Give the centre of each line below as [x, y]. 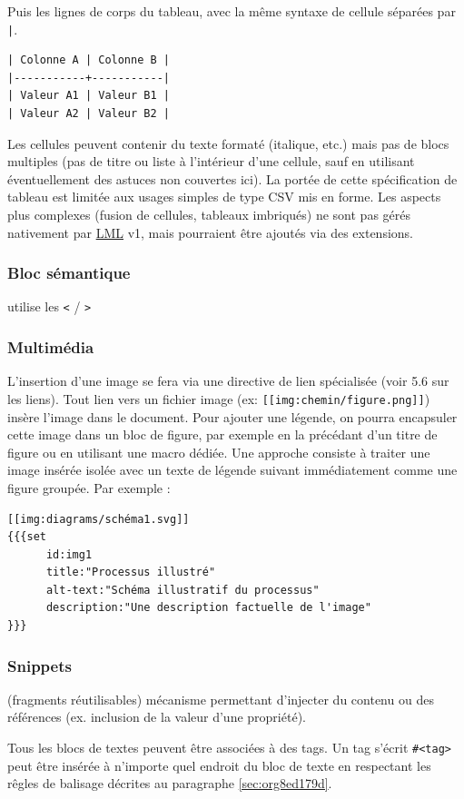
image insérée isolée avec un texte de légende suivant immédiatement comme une [232, 470]
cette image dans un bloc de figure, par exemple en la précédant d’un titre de [222, 434]
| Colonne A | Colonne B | [89, 60]
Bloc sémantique [69, 273]
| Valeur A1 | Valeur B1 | [89, 96]
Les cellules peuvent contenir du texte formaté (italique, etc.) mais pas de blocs [228, 143]
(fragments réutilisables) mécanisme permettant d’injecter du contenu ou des [221, 699]
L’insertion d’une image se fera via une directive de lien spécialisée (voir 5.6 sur [228, 381]
